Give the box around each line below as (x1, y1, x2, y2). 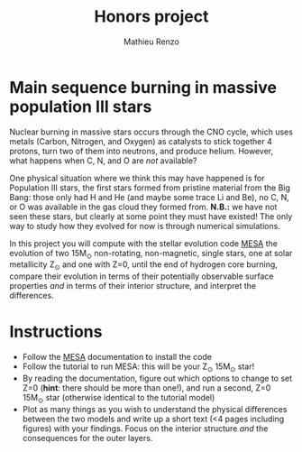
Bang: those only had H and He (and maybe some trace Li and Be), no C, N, (9, 191, 290, 202)
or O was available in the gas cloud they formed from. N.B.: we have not (9, 201, 278, 212)
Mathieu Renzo (123, 36, 180, 47)
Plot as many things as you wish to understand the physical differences (22, 403, 288, 414)
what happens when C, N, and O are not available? (9, 155, 197, 166)
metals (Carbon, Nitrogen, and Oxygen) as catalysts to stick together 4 (9, 135, 272, 146)
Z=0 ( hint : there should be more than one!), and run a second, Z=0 (22, 383, 271, 393)
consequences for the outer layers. (22, 432, 153, 443)
